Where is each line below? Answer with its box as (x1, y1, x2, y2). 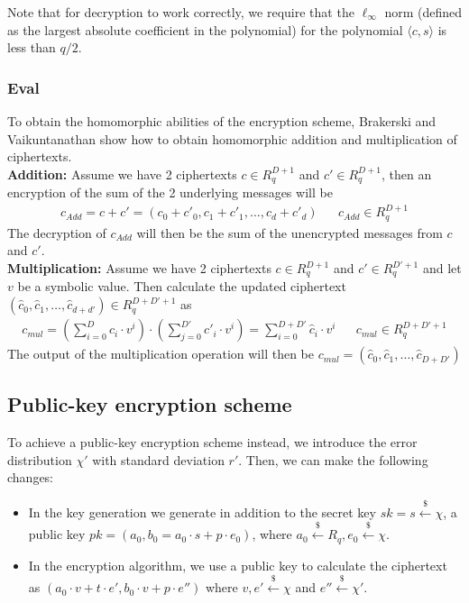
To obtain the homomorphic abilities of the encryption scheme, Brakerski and (7, 112, 437, 130)
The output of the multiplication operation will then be (7, 344, 314, 363)
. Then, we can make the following (238, 450, 428, 469)
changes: (7, 468, 54, 487)
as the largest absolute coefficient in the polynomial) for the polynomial (7, 20, 403, 39)
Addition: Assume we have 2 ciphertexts (7, 164, 237, 183)
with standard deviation (92, 450, 225, 469)
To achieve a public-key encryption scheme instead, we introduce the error (7, 433, 418, 452)
